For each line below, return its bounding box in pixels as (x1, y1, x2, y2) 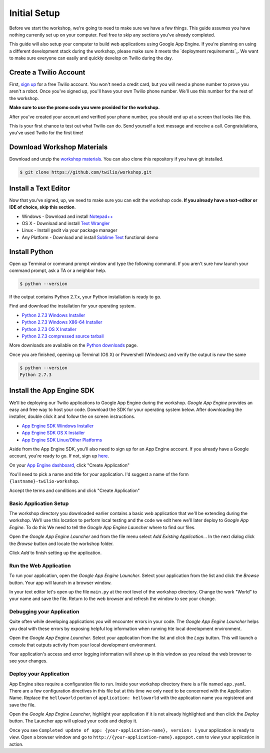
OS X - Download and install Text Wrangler (21, 220, 110, 226)
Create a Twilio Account (9, 68, 85, 76)
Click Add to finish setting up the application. (9, 549, 102, 555)
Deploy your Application (9, 670, 69, 677)
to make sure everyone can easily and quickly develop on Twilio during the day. (9, 55, 173, 61)
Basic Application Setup (9, 500, 69, 507)
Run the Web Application (9, 562, 71, 569)
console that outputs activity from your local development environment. (9, 641, 157, 647)
